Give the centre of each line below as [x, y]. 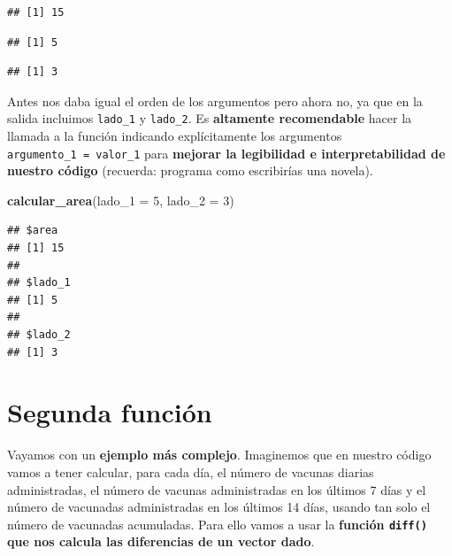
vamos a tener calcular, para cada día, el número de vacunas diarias [191, 471]
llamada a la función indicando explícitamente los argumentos [175, 136]
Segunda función [110, 412]
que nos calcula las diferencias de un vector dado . [161, 541]
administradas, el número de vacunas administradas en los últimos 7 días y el [217, 489]
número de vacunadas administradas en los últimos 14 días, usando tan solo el [219, 507]
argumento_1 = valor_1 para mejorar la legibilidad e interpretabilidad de [226, 153]
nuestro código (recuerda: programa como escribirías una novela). [190, 170]
